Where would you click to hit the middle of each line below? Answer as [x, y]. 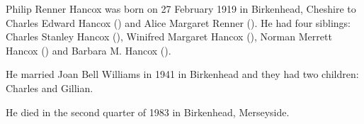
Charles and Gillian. [50, 88]
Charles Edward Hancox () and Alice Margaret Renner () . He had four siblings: [178, 22]
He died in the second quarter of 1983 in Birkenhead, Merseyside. [148, 112]
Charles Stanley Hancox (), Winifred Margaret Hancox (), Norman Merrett [169, 36]
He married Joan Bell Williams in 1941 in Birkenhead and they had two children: [182, 74]
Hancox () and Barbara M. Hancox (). [89, 50]
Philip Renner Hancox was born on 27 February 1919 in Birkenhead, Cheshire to [181, 9]
